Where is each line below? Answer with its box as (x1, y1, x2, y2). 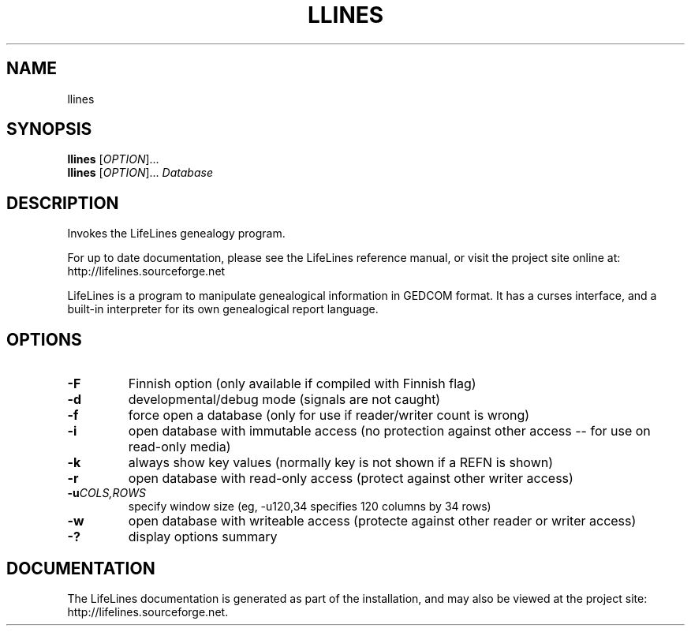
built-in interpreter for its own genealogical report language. (67, 302, 379, 316)
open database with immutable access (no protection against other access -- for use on (128, 423, 651, 439)
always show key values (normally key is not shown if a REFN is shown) (128, 454, 554, 471)
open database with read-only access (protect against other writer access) (128, 470, 573, 487)
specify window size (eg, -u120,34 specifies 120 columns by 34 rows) (128, 499, 491, 514)
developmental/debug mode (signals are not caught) (128, 391, 441, 408)
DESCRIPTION (6, 193, 119, 213)
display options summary (128, 529, 278, 545)
